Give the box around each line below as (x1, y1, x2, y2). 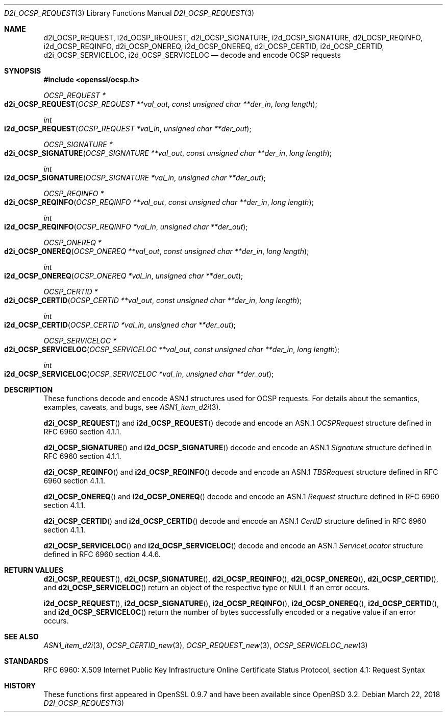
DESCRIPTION (4, 385, 53, 394)
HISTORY (4, 681, 36, 690)
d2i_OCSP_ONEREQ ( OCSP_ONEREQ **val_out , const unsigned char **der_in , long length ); (4, 247, 309, 256)
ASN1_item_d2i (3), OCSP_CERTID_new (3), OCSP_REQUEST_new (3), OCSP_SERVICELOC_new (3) (43, 641, 368, 650)
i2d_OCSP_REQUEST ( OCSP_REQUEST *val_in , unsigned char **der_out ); (4, 124, 252, 133)
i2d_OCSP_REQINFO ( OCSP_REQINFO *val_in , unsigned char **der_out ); (4, 222, 248, 231)
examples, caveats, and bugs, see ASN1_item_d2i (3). (43, 403, 221, 411)
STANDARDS (4, 657, 48, 665)
